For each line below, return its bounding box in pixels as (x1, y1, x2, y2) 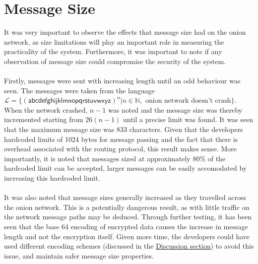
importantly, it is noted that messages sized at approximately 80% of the (4, 153, 226, 163)
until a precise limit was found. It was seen (123, 114, 254, 125)
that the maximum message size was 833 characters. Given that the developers (4, 124, 243, 134)
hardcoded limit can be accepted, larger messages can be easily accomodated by (4, 163, 247, 173)
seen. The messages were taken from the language (4, 85, 155, 95)
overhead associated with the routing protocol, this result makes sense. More (4, 143, 237, 154)
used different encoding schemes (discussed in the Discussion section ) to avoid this (4, 241, 254, 251)
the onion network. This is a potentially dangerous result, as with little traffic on (4, 201, 250, 212)
